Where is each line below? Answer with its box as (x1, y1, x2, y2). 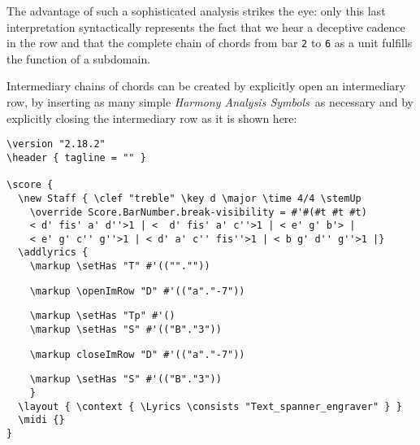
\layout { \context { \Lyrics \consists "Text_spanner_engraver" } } (18, 400, 402, 412)
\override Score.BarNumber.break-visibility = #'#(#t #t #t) (29, 206, 367, 218)
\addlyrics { (18, 246, 89, 259)
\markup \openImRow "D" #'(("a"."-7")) (29, 285, 245, 297)
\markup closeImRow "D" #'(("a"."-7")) (29, 348, 245, 360)
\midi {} (18, 414, 65, 426)
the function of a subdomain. (6, 50, 151, 67)
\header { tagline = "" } (6, 151, 146, 164)
